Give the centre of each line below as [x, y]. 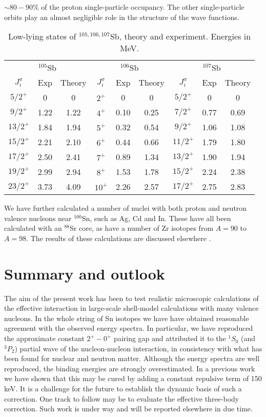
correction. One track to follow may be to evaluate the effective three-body [122, 398]
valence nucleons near [38, 218]
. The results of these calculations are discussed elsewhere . [119, 238]
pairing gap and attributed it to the [170, 338]
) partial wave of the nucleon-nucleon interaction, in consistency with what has [138, 348]
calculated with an [33, 228]
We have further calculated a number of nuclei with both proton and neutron [126, 208]
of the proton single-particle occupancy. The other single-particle [143, 7]
